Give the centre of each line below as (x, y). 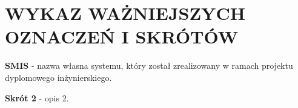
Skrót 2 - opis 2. (37, 97)
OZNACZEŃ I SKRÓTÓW (122, 37)
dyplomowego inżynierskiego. (58, 77)
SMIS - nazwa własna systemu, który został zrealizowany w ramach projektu (149, 65)
